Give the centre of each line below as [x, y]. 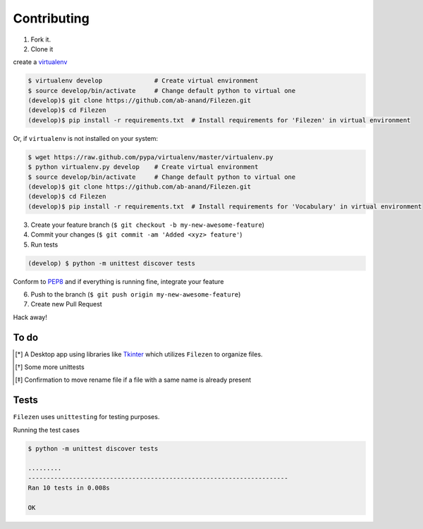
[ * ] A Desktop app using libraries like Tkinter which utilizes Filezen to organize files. [139, 354]
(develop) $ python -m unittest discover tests [111, 263]
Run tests [44, 244]
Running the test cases [47, 430]
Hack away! [30, 317]
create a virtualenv [40, 62]
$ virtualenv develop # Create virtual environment [143, 81]
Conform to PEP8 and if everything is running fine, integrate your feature [118, 281]
